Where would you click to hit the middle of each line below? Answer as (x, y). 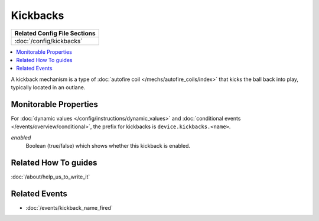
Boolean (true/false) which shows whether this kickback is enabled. (108, 146)
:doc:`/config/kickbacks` (48, 41)
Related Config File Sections (55, 33)
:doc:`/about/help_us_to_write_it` (51, 177)
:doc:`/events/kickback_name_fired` (69, 208)
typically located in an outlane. (48, 87)
